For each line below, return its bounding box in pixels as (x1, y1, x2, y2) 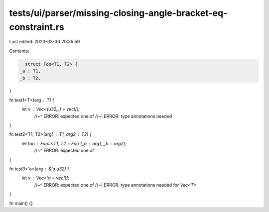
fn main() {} (9, 200, 33, 206)
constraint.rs (9, 21, 64, 32)
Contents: (9, 48, 29, 54)
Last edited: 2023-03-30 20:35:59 (9, 39, 80, 45)
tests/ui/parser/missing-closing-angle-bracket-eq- (9, 7, 228, 18)
